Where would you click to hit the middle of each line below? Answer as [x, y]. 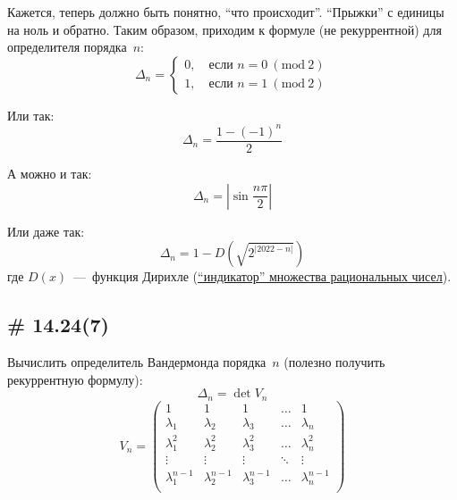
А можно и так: [50, 173]
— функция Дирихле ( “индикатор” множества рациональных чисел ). [262, 276]
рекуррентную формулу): [75, 379]
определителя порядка [67, 47]
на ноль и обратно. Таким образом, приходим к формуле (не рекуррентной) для [224, 29]
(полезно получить [334, 361]
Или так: [31, 115]
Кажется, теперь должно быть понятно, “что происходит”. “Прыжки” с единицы [226, 12]
